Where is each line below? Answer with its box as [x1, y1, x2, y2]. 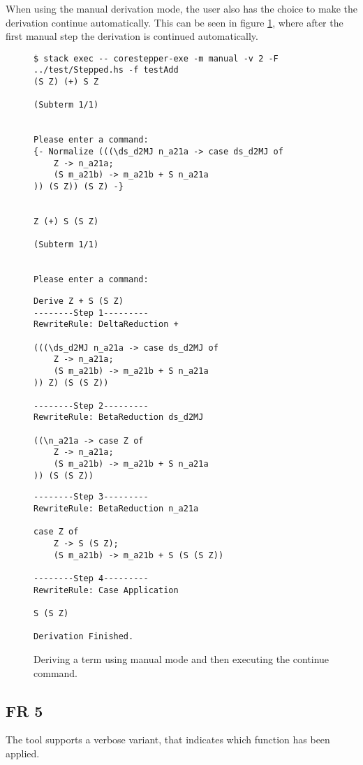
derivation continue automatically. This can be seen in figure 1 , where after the [6, 15, 343, 29]
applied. [6, 745, 40, 760]
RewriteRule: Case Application [34, 585, 179, 595]
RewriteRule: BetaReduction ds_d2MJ [34, 412, 204, 423]
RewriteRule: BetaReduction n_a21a [34, 504, 199, 514]
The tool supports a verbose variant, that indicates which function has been [6, 732, 330, 747]
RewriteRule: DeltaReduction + [34, 319, 179, 330]
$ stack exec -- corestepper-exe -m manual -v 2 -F [34, 53, 279, 64]
